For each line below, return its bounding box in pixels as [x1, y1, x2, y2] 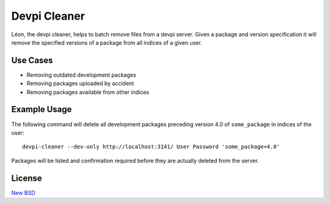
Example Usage [11, 104, 72, 115]
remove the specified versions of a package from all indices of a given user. [11, 39, 202, 46]
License [11, 173, 42, 183]
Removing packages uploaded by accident [26, 80, 134, 87]
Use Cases [11, 55, 53, 66]
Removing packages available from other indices [26, 88, 150, 96]
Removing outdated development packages [26, 71, 137, 78]
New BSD [11, 189, 36, 196]
